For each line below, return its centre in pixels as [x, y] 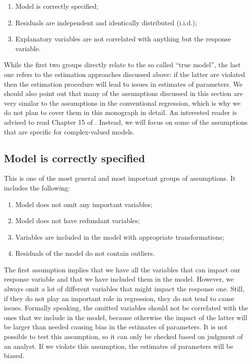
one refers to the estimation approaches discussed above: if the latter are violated [125, 74]
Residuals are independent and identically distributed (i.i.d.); [106, 22]
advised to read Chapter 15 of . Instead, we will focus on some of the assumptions [126, 122]
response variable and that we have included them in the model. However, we [119, 279]
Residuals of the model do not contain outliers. [85, 253]
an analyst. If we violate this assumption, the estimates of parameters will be [119, 346]
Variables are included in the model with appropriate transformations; [120, 237]
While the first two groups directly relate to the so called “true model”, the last [122, 65]
